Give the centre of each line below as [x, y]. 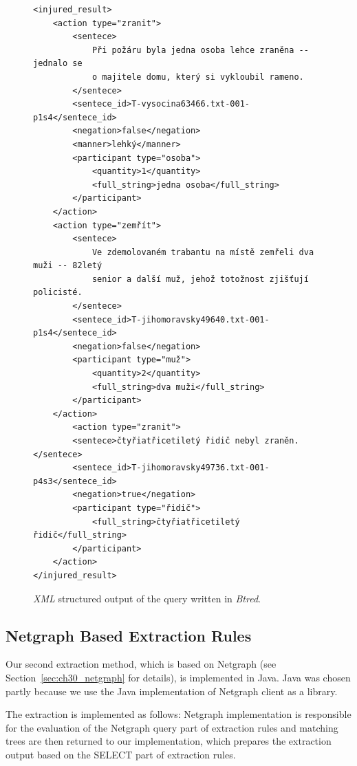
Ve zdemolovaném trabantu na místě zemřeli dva [203, 252]
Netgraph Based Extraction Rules [129, 635]
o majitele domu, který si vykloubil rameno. [198, 77]
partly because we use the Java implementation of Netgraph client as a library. [172, 691]
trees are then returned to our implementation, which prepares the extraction [169, 741]
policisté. [58, 293]
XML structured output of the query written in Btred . [147, 598]
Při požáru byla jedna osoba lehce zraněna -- [200, 50]
